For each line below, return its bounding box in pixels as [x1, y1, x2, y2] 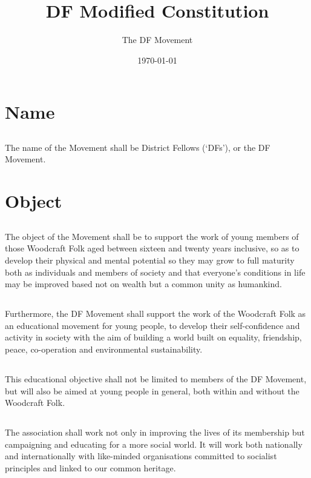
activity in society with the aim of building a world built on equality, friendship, [5, 331, 302, 344]
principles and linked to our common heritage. [5, 461, 176, 474]
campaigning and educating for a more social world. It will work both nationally [5, 437, 303, 450]
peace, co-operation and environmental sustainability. [5, 342, 203, 355]
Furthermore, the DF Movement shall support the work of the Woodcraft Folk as [5, 307, 306, 320]
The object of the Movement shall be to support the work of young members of [5, 230, 299, 242]
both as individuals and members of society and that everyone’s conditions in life [5, 265, 306, 278]
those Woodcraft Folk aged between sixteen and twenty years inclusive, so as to [5, 242, 300, 254]
